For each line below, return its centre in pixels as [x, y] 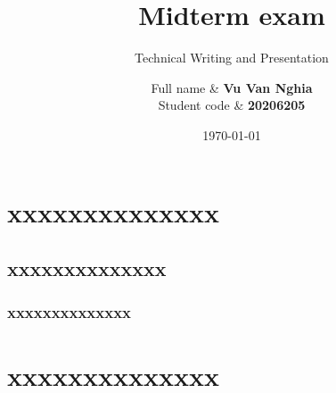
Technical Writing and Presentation [232, 58]
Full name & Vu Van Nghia [232, 87]
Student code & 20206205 [232, 105]
